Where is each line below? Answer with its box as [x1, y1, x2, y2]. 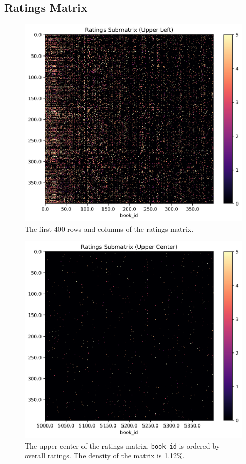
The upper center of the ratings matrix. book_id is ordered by [25, 440, 220, 451]
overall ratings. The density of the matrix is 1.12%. [25, 450, 185, 461]
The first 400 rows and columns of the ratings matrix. [25, 223, 194, 234]
